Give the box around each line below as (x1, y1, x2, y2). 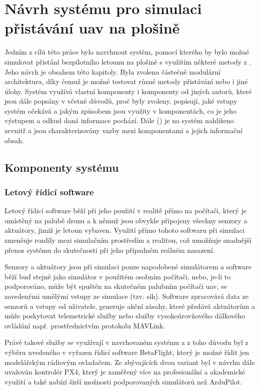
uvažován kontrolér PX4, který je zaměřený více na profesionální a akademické (4, 366, 245, 377)
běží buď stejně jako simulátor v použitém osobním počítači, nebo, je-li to (4, 271, 231, 281)
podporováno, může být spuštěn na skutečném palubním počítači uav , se (4, 281, 227, 291)
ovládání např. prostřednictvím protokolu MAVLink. (4, 320, 165, 330)
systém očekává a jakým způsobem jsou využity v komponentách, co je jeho (4, 105, 236, 116)
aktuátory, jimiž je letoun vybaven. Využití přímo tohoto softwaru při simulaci (4, 225, 244, 235)
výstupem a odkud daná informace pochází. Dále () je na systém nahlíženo (4, 115, 234, 126)
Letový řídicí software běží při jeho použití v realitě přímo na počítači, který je (4, 205, 246, 216)
